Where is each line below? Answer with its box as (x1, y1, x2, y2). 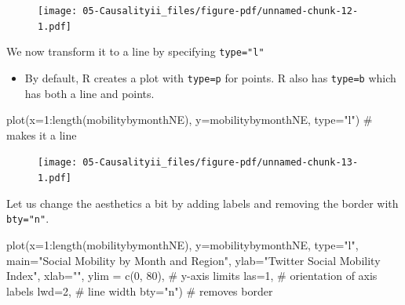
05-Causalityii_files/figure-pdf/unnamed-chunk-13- (82, 157, 359, 169)
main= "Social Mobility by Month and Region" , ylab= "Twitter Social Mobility (6, 252, 381, 268)
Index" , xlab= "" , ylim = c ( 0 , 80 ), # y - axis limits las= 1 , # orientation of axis (6, 267, 378, 284)
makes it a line (6, 126, 77, 143)
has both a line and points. (24, 85, 155, 101)
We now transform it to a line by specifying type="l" (6, 43, 265, 60)
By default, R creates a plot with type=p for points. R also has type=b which (24, 69, 396, 85)
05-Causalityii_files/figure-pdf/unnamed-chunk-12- (82, 5, 359, 16)
